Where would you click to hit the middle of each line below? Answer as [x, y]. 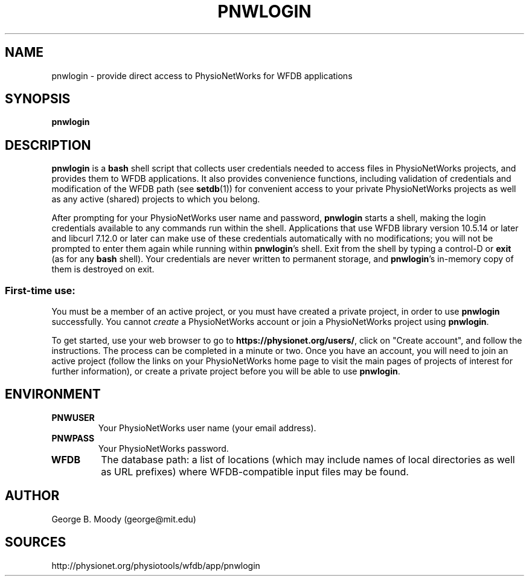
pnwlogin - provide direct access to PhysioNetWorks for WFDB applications [202, 75]
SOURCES [36, 542]
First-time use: [40, 290]
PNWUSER [73, 417]
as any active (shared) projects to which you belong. [156, 199]
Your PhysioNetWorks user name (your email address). [207, 428]
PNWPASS [73, 438]
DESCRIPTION [48, 145]
